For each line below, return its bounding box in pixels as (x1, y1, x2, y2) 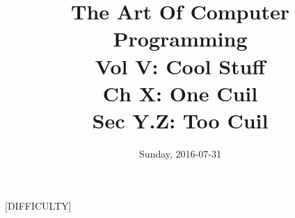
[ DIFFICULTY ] (5, 199, 72, 213)
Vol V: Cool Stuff (95, 51, 266, 80)
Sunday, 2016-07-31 (139, 146, 221, 160)
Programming (113, 24, 248, 53)
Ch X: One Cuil (102, 78, 258, 107)
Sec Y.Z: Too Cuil (92, 106, 269, 134)
